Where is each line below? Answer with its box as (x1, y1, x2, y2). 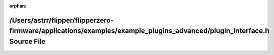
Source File (9, 37, 45, 45)
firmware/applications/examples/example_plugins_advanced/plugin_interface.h (9, 27, 270, 35)
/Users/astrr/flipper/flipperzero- (9, 16, 114, 25)
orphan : (9, 3, 27, 9)
